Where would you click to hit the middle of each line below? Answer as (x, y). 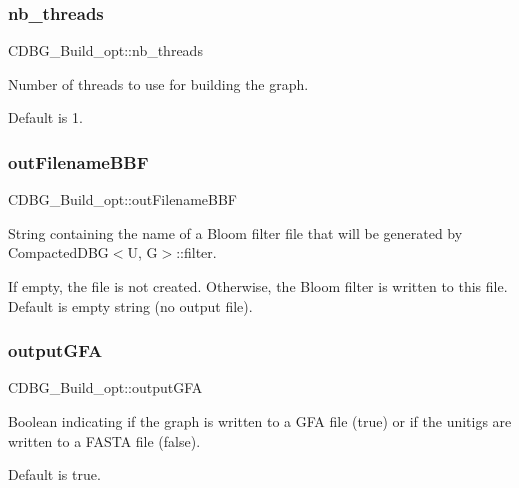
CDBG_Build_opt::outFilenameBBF (122, 199)
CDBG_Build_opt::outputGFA (105, 387)
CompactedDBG (58, 252)
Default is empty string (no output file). (130, 305)
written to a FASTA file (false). (104, 440)
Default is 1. (45, 117)
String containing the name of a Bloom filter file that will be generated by (235, 232)
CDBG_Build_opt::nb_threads (105, 50)
